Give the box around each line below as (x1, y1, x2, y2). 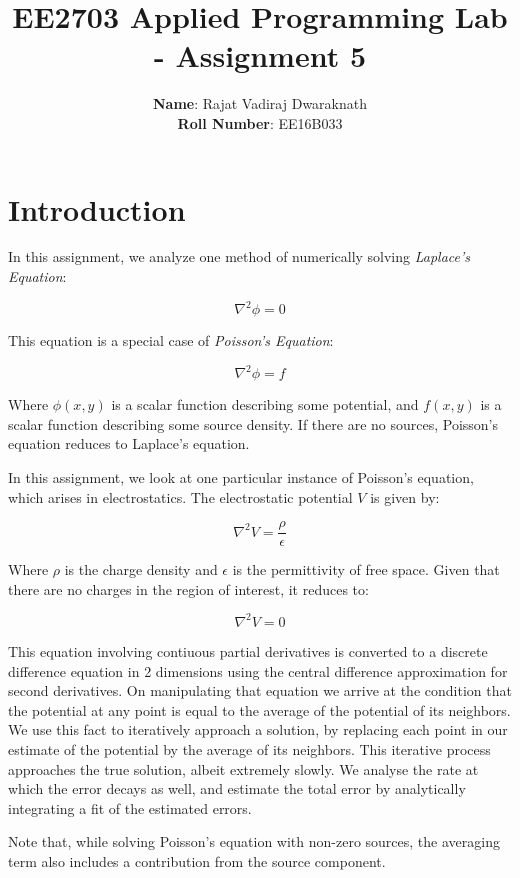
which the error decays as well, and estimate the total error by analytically (8, 778, 466, 799)
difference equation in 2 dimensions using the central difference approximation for (8, 660, 508, 681)
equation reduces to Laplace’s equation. (8, 433, 250, 454)
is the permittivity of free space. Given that (232, 559, 500, 580)
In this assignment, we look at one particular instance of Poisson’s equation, (8, 467, 474, 487)
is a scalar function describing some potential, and (111, 394, 419, 415)
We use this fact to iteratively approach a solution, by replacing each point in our (8, 719, 508, 740)
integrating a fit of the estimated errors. (8, 797, 252, 818)
